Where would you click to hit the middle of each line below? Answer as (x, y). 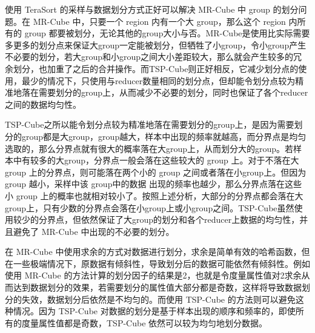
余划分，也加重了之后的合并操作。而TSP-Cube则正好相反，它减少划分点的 (152, 68)
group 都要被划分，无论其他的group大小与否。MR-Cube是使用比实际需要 (167, 33)
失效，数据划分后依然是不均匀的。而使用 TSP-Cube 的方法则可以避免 (158, 299)
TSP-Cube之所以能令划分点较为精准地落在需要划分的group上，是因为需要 (150, 124)
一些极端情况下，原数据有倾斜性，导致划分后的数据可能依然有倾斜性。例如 (161, 263)
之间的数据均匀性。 (43, 104)
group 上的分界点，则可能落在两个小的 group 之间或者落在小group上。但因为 (156, 172)
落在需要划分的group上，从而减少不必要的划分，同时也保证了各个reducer (165, 92)
